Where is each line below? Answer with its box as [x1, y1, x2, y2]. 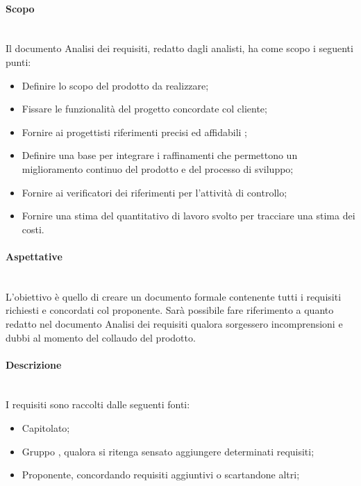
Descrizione [6, 357, 62, 371]
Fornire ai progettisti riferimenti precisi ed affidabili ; [22, 124, 247, 139]
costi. [22, 221, 44, 236]
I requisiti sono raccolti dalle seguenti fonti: [6, 397, 190, 412]
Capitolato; [22, 421, 70, 435]
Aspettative [6, 249, 62, 263]
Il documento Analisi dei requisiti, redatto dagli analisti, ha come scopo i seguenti [6, 41, 353, 56]
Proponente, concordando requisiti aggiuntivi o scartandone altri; [22, 467, 300, 482]
